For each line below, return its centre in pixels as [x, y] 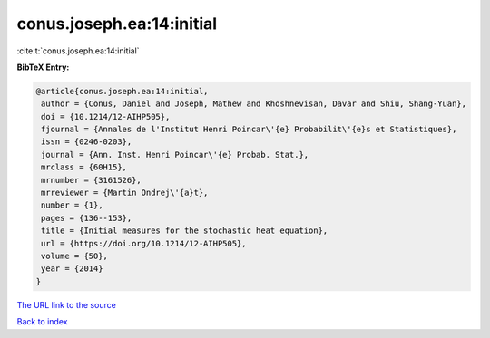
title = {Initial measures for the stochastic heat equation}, [185, 231]
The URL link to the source [67, 304]
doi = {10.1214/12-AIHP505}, [106, 116]
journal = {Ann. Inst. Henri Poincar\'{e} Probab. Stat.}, [175, 155]
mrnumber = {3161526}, [92, 180]
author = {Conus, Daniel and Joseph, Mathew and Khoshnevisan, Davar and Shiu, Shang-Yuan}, [254, 104]
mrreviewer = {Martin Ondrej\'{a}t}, [125, 193]
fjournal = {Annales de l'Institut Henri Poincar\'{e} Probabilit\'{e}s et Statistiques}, [249, 130]
